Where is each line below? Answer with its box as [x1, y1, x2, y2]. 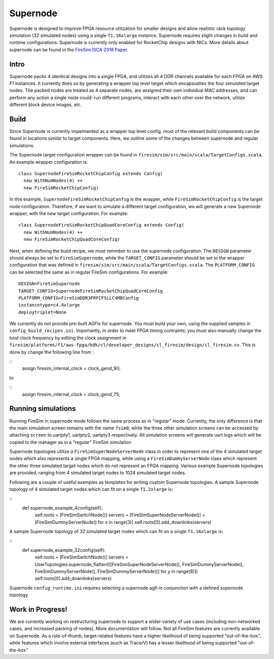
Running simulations [9, 404, 76, 413]
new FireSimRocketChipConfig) [23, 185, 99, 190]
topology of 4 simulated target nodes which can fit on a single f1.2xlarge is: [9, 486, 173, 492]
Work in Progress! [9, 605, 68, 614]
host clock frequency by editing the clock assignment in [9, 335, 127, 341]
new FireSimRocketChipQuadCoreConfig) [23, 237, 120, 242]
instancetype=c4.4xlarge [18, 302, 80, 308]
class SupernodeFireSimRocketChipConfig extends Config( [18, 171, 163, 177]
